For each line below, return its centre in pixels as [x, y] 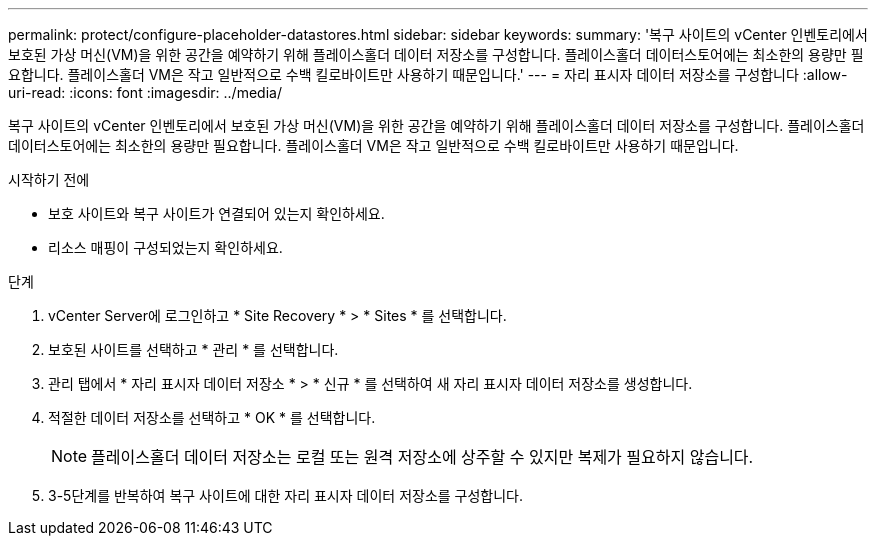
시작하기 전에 [49, 179]
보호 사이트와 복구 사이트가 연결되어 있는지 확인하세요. [216, 213]
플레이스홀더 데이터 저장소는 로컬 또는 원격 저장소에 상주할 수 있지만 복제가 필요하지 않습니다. [422, 457]
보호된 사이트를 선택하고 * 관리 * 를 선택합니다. [193, 349]
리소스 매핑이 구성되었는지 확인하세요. [165, 247]
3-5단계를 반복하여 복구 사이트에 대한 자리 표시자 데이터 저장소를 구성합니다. [286, 495]
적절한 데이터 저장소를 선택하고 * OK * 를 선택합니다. [212, 417]
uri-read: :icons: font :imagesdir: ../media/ [145, 92]
